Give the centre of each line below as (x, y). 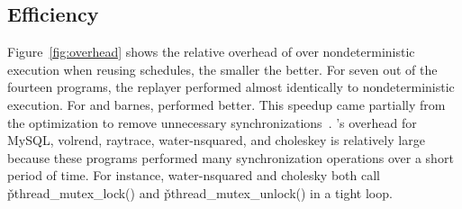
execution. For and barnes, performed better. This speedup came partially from (226, 104)
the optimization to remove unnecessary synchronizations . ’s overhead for (212, 122)
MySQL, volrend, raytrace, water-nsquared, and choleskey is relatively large (216, 140)
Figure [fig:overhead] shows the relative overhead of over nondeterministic (211, 52)
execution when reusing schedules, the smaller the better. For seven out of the (222, 69)
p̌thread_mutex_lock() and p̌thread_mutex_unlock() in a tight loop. (200, 192)
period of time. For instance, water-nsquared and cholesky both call (194, 175)
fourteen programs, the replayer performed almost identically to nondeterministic (231, 87)
